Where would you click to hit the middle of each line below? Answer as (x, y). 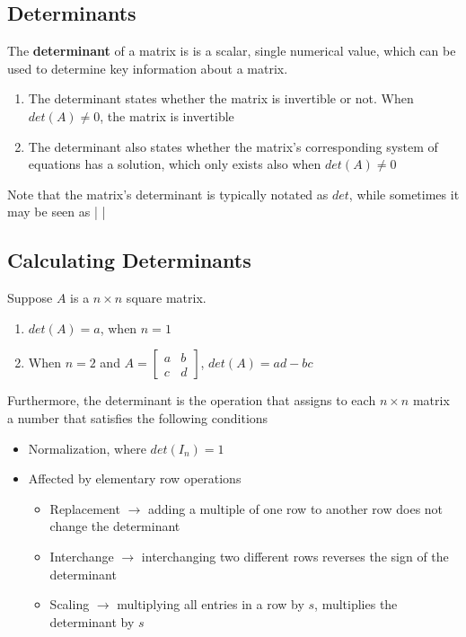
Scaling (70, 604)
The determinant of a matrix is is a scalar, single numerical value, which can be (232, 51)
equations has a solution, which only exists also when (175, 164)
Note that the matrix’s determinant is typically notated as (168, 194)
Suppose (30, 298)
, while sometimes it (404, 194)
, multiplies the (356, 604)
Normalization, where (87, 448)
